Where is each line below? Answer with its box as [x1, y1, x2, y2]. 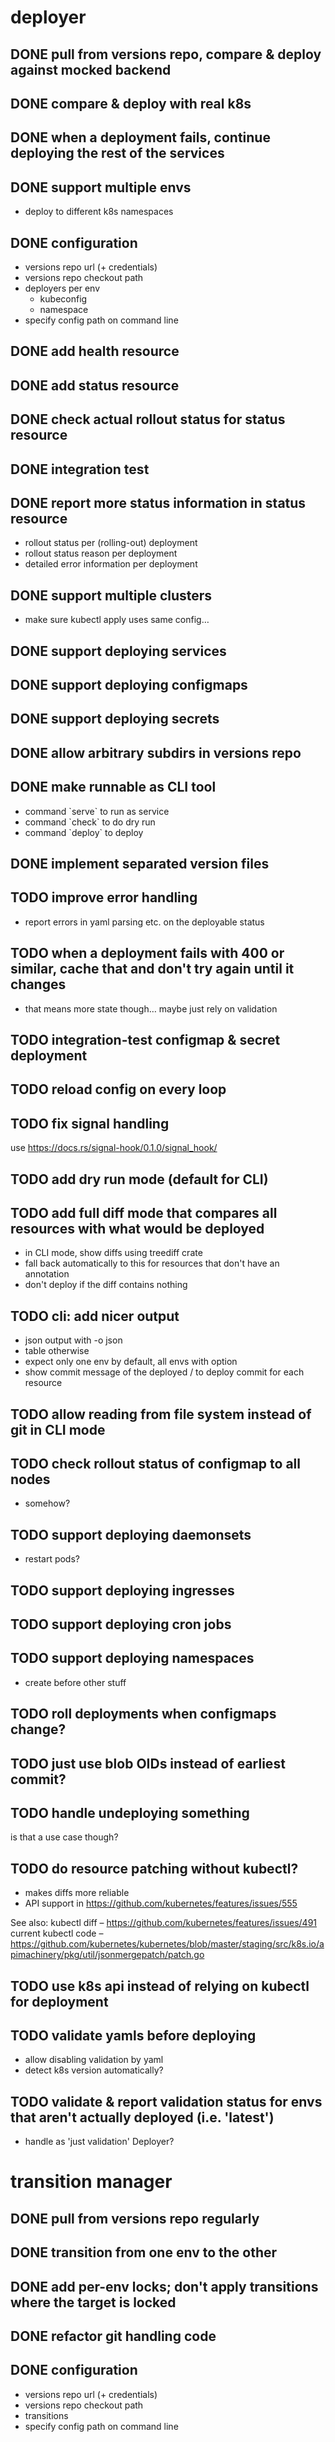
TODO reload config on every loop [10, 1081, 227, 1098]
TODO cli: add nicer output [10, 1307, 180, 1325]
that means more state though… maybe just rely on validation [24, 1002, 278, 1015]
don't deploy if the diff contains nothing [24, 1279, 188, 1291]
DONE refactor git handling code [10, 2327, 217, 2345]
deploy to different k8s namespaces [24, 206, 174, 218]
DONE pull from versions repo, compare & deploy [10, 46, 322, 63]
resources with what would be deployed [10, 1220, 265, 1237]
